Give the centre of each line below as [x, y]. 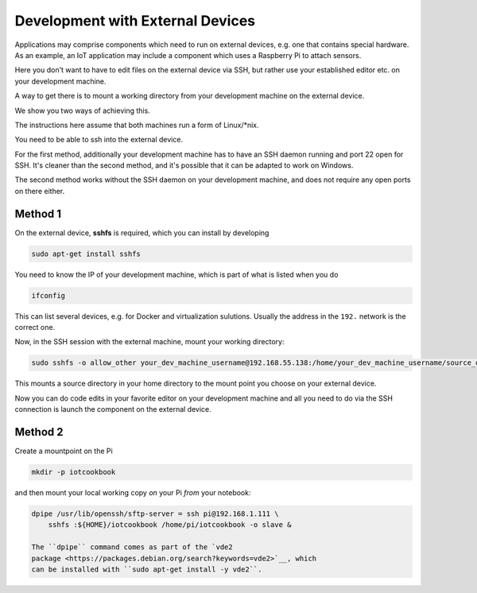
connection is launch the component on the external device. [113, 409]
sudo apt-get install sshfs [86, 254]
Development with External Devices [135, 21]
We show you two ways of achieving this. [82, 110]
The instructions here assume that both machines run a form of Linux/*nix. [137, 125]
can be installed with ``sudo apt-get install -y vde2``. [147, 570]
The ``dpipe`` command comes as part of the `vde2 [132, 547]
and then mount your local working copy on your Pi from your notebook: [133, 493]
